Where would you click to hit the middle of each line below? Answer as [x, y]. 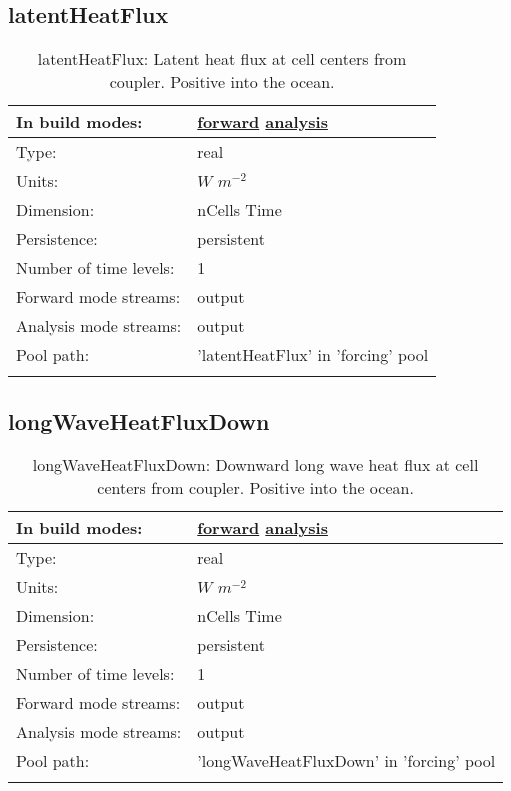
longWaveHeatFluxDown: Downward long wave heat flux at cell [255, 465]
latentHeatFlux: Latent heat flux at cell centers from [222, 59]
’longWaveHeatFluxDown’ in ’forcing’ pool [346, 761]
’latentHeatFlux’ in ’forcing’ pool [313, 355]
